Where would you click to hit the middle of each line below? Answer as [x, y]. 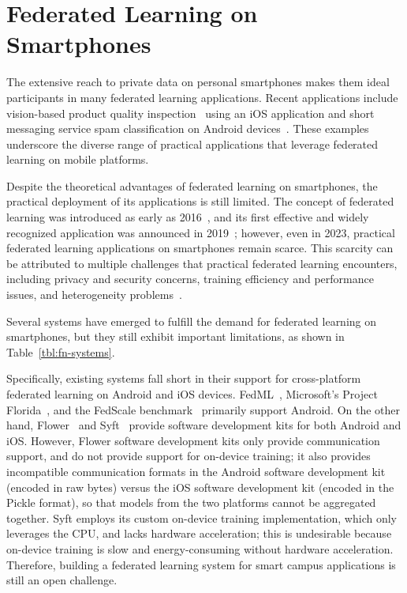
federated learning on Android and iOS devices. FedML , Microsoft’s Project [192, 394]
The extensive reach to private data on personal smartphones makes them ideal [198, 82]
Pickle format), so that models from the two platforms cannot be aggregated [191, 502]
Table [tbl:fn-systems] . [61, 351]
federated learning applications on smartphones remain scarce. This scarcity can [200, 248]
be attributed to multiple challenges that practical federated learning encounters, [202, 263]
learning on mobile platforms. [78, 159]
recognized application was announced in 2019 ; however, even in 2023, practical [201, 232]
